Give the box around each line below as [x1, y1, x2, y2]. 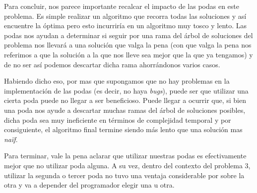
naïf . [4, 134, 18, 144]
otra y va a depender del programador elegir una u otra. [4, 180, 175, 190]
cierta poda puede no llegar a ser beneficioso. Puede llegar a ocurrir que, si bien [4, 95, 246, 105]
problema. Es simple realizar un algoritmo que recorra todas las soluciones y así [4, 10, 247, 21]
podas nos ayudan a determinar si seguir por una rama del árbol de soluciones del [4, 30, 253, 40]
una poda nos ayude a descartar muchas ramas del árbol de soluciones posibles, [4, 104, 246, 115]
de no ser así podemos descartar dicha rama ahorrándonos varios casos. [4, 59, 220, 69]
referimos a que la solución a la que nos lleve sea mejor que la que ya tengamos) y [4, 49, 253, 59]
